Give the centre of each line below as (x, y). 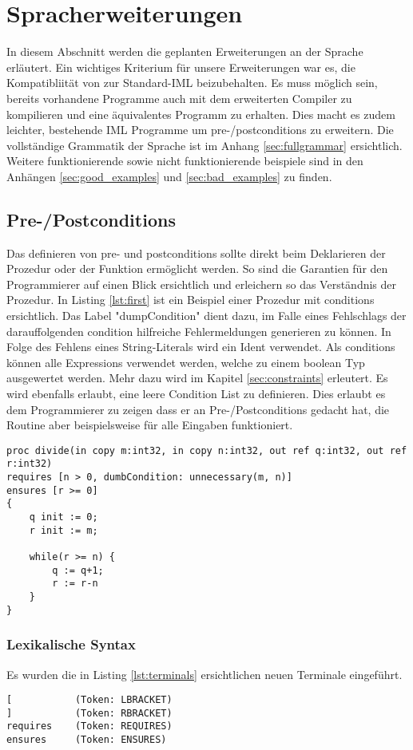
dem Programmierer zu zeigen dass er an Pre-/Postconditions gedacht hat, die (198, 409)
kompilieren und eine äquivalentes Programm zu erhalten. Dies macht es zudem (201, 114)
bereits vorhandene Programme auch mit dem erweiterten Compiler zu (179, 98)
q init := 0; (64, 517)
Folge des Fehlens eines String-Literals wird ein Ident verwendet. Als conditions (201, 347)
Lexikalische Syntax (71, 644)
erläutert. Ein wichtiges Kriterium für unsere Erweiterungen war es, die (181, 67)
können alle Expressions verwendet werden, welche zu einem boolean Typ (186, 362)
